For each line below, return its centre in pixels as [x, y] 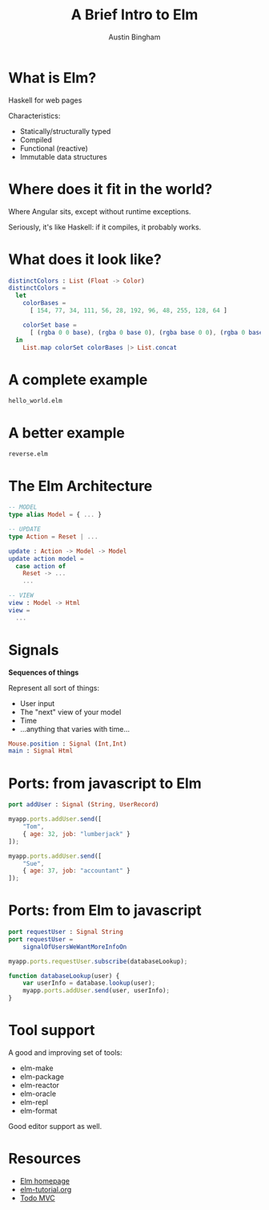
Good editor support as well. [55, 1126]
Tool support [52, 1031]
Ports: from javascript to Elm [105, 783]
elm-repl [34, 1102]
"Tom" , [34, 826]
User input [37, 703]
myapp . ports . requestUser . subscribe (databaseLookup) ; [98, 961]
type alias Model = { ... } [55, 515]
